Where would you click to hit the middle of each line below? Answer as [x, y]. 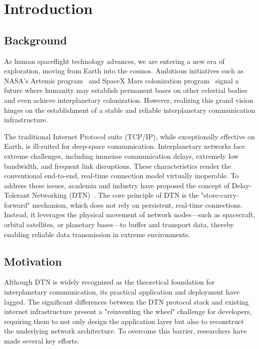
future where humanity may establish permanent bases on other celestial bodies [126, 90]
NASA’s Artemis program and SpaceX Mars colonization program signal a [122, 80]
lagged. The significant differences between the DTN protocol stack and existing [127, 301]
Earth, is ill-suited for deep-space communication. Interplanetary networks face [125, 146]
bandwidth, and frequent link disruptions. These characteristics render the [118, 166]
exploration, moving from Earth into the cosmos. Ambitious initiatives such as [124, 71]
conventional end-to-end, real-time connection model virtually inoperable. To [122, 175]
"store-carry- [220, 195]
